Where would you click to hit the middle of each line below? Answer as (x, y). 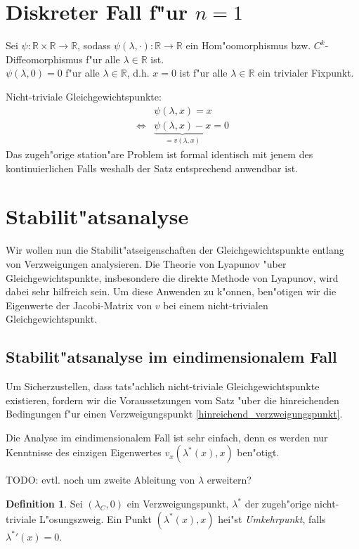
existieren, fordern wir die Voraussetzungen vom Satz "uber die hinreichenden (172, 400)
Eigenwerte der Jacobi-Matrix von (79, 305)
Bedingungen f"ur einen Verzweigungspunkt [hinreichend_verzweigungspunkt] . (174, 414)
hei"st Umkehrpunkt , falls (272, 518)
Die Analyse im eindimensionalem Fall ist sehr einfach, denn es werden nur (167, 437)
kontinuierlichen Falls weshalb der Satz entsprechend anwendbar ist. (152, 168)
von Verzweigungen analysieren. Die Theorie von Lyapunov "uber (146, 263)
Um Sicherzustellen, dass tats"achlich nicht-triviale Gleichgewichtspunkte (163, 386)
